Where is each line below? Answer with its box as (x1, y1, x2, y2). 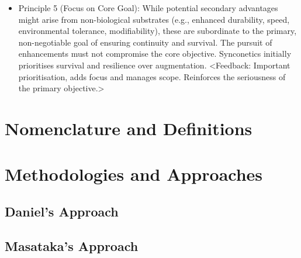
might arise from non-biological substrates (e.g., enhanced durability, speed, (18, 13, 290, 25)
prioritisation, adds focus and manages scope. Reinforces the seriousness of (18, 70, 286, 82)
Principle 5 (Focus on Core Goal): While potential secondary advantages (18, 2, 278, 13)
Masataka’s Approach (5, 236, 139, 254)
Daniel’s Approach (5, 202, 119, 220)
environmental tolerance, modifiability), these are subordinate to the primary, (18, 25, 297, 37)
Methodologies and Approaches (5, 162, 263, 186)
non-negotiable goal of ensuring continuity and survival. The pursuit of (18, 36, 272, 48)
